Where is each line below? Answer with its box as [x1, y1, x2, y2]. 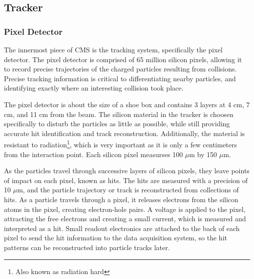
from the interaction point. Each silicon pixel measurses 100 [4, 149, 183, 159]
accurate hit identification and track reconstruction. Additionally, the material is [4, 128, 245, 138]
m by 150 [189, 149, 217, 159]
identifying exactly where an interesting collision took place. [4, 83, 184, 93]
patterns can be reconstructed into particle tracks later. [4, 242, 170, 252]
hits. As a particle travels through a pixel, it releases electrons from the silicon [4, 194, 238, 204]
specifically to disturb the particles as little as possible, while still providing [4, 118, 230, 129]
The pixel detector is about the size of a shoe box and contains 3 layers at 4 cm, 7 [4, 99, 250, 109]
